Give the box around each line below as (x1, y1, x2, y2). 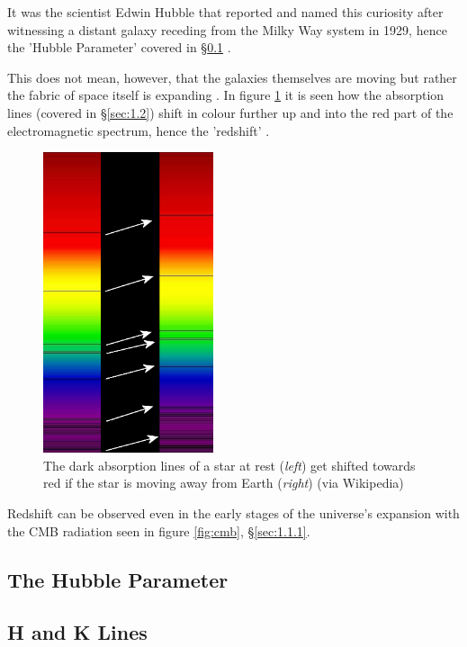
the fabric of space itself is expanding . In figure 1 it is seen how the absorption (7, 85, 445, 104)
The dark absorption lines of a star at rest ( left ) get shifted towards (43, 455, 416, 474)
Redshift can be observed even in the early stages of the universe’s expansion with (7, 503, 460, 522)
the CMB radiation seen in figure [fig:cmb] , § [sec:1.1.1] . (7, 521, 310, 540)
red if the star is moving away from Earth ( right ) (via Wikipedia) (43, 473, 404, 492)
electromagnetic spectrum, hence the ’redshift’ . (7, 121, 270, 139)
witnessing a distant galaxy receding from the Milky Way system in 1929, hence (7, 20, 447, 39)
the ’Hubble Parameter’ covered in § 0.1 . (7, 38, 231, 57)
